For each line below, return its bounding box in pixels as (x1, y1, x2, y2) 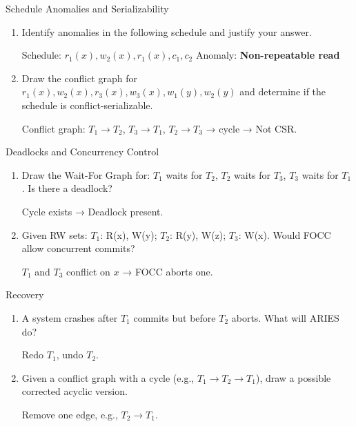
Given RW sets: (21, 227, 88, 242)
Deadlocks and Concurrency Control (6, 144, 159, 159)
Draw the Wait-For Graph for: (21, 167, 150, 182)
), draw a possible (255, 370, 331, 385)
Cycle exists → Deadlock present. (21, 204, 164, 218)
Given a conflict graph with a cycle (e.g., (21, 370, 195, 385)
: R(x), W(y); (100, 227, 157, 242)
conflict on (66, 264, 110, 278)
